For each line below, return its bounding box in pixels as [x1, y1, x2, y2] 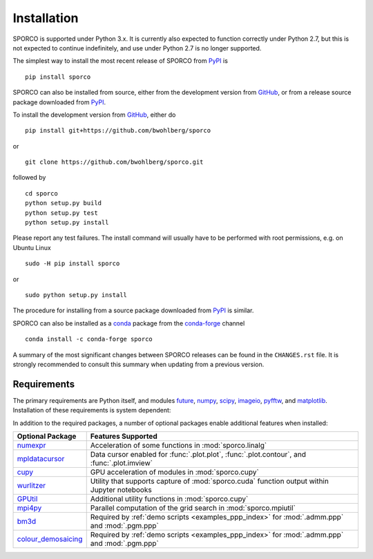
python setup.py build [25, 199, 102, 207]
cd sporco [25, 189, 58, 197]
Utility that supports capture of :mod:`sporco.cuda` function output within [90, 477, 329, 486]
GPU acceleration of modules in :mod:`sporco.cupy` [90, 467, 259, 477]
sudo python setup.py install [25, 291, 128, 299]
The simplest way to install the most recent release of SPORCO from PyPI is [12, 57, 228, 65]
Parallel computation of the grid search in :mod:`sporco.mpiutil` [90, 503, 296, 513]
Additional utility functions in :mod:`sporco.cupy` [90, 494, 249, 504]
